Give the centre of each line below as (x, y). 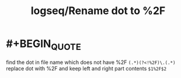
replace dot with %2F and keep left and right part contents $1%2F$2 (86, 68)
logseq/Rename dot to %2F (98, 11)
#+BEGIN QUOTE (44, 45)
